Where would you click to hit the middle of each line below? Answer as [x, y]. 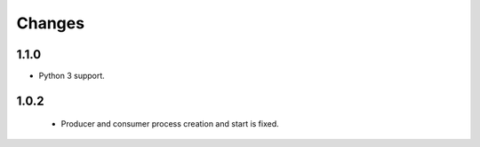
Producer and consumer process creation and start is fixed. [170, 124]
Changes [50, 23]
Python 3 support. [72, 76]
